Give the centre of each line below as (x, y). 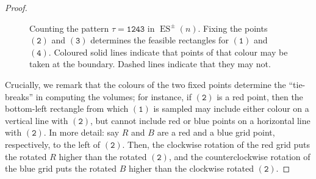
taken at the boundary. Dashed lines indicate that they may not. (150, 64)
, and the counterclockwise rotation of (239, 156)
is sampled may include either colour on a (231, 108)
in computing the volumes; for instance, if (113, 96)
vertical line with (37, 120)
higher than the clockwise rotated (191, 168)
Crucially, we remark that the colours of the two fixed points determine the (145, 84)
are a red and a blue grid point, (216, 132)
